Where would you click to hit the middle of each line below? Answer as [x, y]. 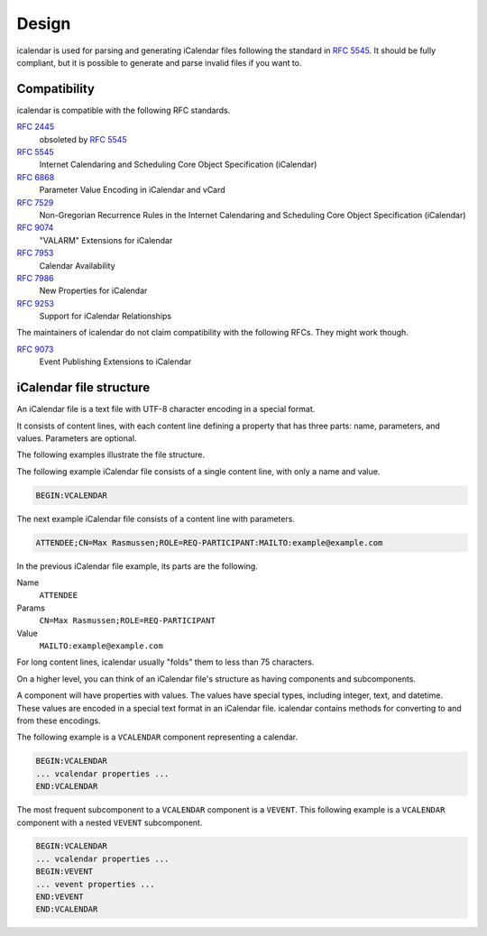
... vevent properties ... [95, 884]
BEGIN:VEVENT [64, 872]
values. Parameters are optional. [77, 438]
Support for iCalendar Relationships [106, 317]
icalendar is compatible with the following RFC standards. [124, 110]
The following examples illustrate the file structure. [110, 454]
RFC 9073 [35, 349]
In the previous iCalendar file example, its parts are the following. [138, 566]
